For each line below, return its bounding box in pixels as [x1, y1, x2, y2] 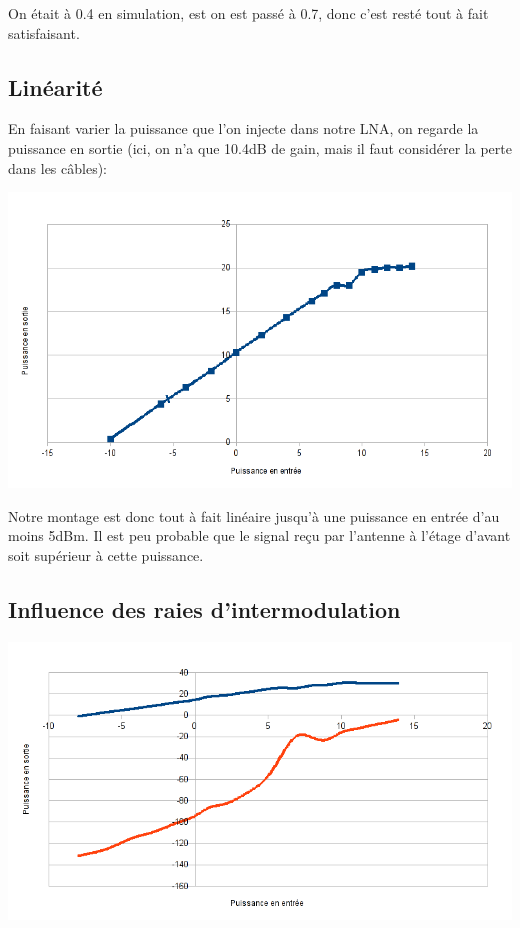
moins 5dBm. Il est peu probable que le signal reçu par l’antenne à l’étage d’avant [8, 525, 511, 546]
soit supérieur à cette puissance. [8, 545, 204, 566]
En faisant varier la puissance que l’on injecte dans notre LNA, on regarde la [8, 118, 479, 139]
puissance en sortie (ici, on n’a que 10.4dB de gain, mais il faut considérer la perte [8, 137, 512, 158]
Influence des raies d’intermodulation [8, 594, 401, 625]
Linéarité [8, 71, 103, 102]
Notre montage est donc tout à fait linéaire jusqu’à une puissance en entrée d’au [8, 505, 500, 526]
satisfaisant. [8, 22, 80, 43]
